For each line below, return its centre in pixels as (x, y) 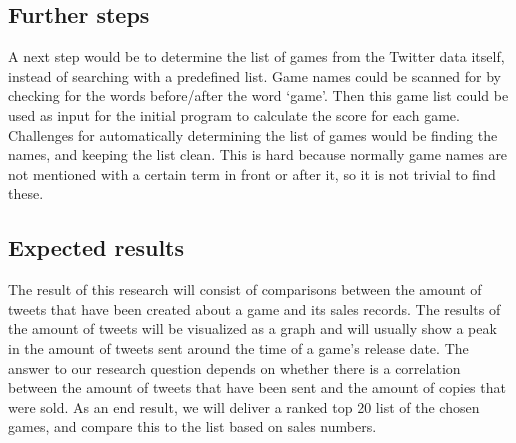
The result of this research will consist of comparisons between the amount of (245, 289)
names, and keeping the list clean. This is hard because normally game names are (258, 154)
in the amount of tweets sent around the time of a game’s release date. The (238, 347)
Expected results (96, 247)
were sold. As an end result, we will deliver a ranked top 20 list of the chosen (244, 406)
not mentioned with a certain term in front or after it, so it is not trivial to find (252, 173)
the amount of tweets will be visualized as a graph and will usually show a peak (252, 328)
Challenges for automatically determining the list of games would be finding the (253, 134)
